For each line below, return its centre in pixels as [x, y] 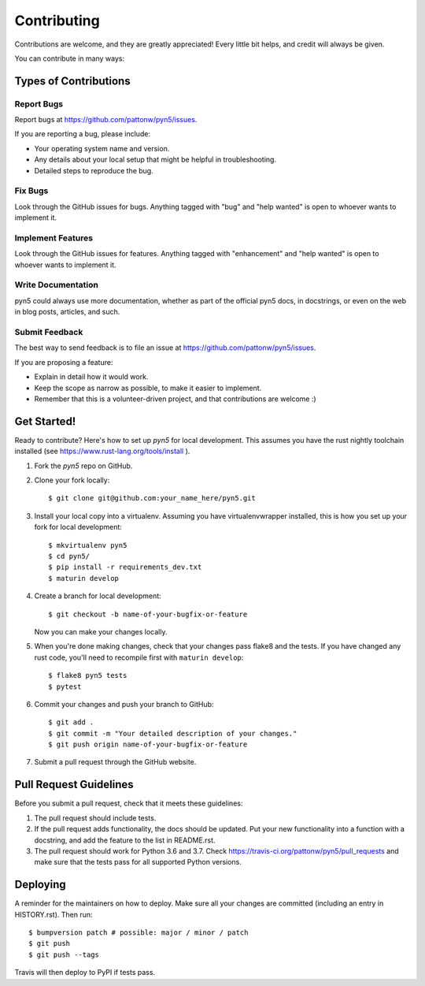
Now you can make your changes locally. [101, 631]
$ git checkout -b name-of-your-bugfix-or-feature [148, 614]
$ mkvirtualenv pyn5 [88, 545]
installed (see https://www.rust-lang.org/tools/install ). [102, 451]
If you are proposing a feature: [64, 362]
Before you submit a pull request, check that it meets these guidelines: [129, 803]
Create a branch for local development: [98, 596]
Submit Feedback [49, 333]
